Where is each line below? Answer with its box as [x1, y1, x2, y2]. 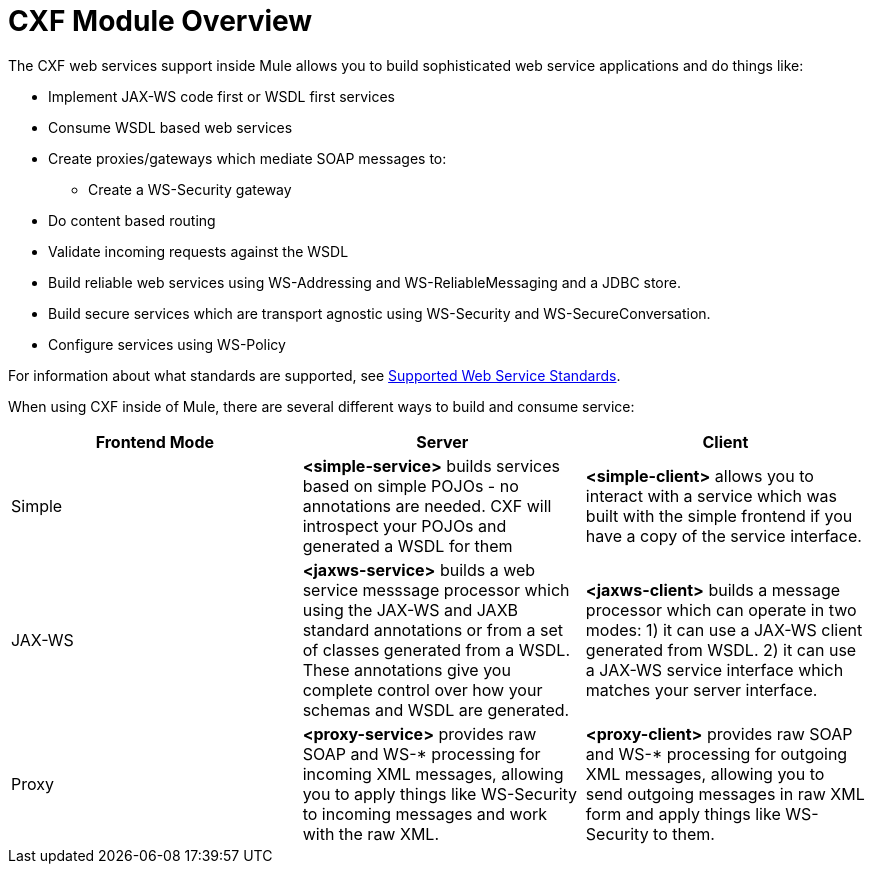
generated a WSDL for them [302, 535, 513, 556]
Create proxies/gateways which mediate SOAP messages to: [48, 149, 447, 167]
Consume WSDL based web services [48, 118, 293, 136]
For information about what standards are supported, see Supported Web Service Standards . [8, 366, 621, 384]
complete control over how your [302, 679, 543, 700]
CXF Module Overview [8, 4, 313, 38]
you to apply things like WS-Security [302, 783, 578, 804]
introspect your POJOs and [302, 515, 507, 536]
